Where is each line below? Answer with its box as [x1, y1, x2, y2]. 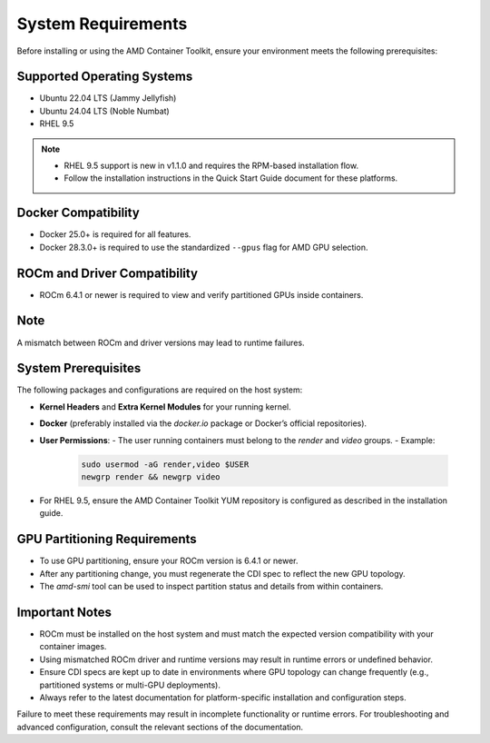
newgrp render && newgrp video [81, 471, 221, 481]
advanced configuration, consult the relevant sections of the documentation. [16, 721, 304, 732]
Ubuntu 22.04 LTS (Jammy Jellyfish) [39, 93, 177, 104]
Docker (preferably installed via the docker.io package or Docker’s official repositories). [39, 418, 367, 429]
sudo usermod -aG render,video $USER [81, 459, 250, 470]
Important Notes [16, 604, 113, 619]
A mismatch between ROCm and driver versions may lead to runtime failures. [16, 337, 305, 348]
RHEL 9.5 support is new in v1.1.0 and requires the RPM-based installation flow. [64, 160, 358, 172]
